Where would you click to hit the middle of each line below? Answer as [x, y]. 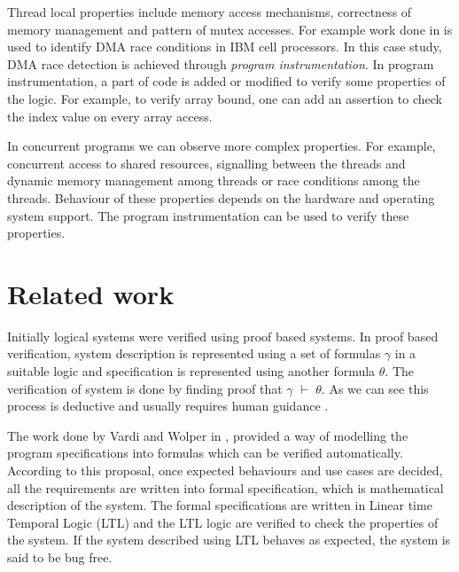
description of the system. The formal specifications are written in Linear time [220, 505]
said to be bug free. [60, 556]
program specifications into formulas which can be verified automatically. [205, 453]
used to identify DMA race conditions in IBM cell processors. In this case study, [225, 47]
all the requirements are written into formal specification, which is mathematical [226, 487]
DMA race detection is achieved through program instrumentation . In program [221, 63]
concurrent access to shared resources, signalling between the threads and [206, 163]
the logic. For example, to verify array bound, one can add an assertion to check [225, 98]
